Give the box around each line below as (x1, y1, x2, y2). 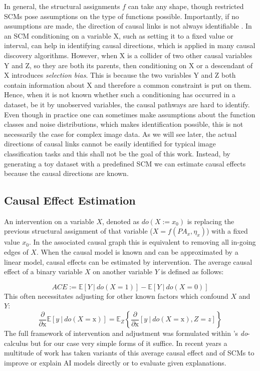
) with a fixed (206, 226, 248, 236)
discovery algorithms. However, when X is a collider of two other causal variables (4, 50, 252, 60)
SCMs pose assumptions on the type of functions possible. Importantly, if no (4, 11, 239, 21)
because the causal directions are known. (4, 168, 129, 178)
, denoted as (102, 216, 139, 226)
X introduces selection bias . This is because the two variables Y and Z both (4, 70, 236, 80)
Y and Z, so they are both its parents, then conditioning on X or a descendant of (4, 60, 253, 70)
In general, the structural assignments (4, 1, 120, 11)
